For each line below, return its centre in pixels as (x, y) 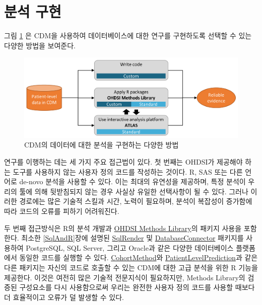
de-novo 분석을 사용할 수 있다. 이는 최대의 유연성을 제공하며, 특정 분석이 (133, 181)
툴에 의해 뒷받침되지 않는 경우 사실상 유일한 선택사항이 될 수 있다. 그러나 (134, 191)
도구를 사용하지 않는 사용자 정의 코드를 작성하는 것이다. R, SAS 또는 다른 (128, 171)
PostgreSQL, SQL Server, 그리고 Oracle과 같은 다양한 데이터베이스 (130, 247)
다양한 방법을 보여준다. (40, 45)
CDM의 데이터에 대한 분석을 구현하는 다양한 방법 (102, 145)
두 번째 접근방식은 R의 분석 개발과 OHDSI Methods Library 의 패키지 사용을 (123, 228)
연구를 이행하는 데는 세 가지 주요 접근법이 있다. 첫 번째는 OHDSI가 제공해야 (123, 162)
